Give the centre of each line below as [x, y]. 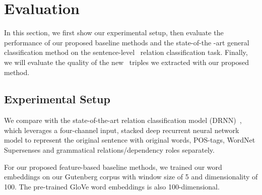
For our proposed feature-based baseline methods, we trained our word [113, 167]
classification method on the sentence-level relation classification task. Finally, [126, 52]
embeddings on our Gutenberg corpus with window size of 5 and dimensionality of [131, 177]
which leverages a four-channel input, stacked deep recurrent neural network [122, 130]
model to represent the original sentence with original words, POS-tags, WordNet [130, 140]
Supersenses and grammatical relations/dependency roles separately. [109, 150]
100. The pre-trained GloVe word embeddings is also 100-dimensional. [112, 186]
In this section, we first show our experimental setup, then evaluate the [114, 32]
